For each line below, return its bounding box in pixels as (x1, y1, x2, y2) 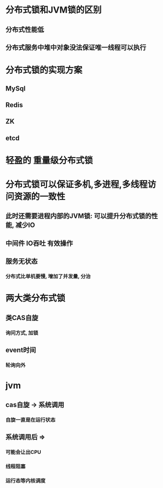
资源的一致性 (14, 191, 66, 202)
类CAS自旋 (5, 313, 38, 322)
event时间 (5, 346, 36, 354)
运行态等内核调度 (5, 477, 46, 484)
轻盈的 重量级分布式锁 (5, 155, 93, 166)
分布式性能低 (5, 25, 44, 34)
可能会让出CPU (5, 449, 41, 455)
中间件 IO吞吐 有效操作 (5, 239, 73, 247)
